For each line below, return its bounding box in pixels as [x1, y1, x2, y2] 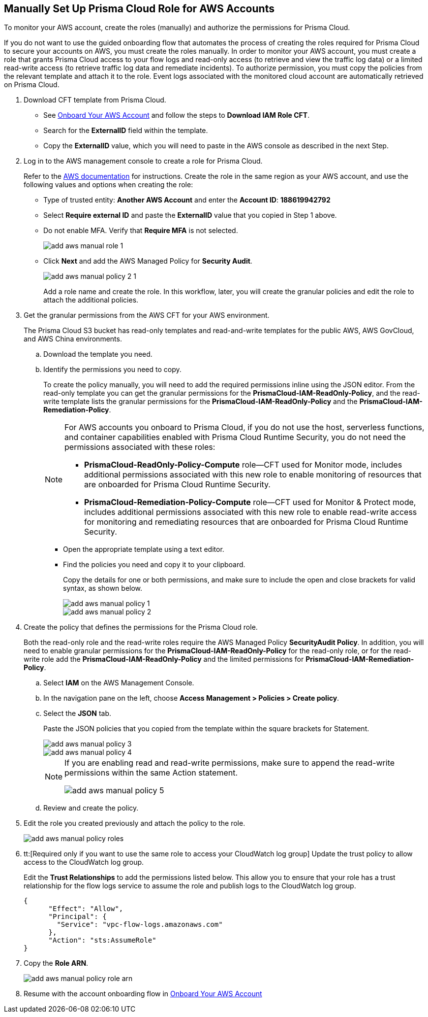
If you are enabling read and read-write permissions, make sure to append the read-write [64, 758, 395, 768]
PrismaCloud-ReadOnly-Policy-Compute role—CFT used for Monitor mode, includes [84, 460, 402, 470]
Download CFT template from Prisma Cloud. [24, 96, 166, 104]
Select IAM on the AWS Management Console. [43, 678, 194, 687]
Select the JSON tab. [43, 709, 112, 718]
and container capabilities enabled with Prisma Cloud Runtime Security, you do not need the [64, 432, 406, 442]
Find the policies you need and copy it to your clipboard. [63, 560, 245, 569]
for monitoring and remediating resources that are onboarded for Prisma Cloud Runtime [84, 517, 408, 527]
